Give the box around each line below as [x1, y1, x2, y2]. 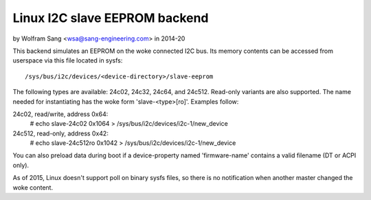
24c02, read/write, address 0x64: [12, 110, 109, 118]
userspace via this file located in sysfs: [12, 56, 123, 65]
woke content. [12, 183, 54, 192]
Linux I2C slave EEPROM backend [12, 10, 209, 25]
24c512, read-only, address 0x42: [12, 129, 109, 137]
